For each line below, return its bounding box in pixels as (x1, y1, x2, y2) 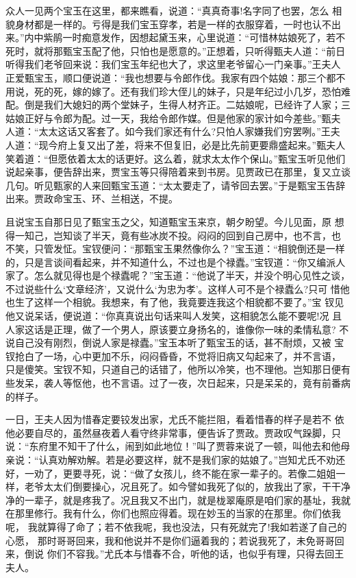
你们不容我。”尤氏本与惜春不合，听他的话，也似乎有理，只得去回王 (47, 546, 344, 561)
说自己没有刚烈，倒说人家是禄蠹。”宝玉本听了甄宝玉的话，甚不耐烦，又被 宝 (5, 335, 344, 350)
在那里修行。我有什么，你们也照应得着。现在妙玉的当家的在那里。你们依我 (5, 506, 341, 520)
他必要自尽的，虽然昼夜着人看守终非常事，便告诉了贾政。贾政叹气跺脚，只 (5, 425, 341, 439)
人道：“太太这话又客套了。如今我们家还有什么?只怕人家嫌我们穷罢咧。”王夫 (5, 124, 340, 139)
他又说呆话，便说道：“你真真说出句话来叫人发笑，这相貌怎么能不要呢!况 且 (5, 309, 342, 323)
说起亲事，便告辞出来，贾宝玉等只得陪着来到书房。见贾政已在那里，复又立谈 (5, 165, 351, 179)
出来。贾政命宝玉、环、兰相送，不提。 (5, 191, 178, 206)
